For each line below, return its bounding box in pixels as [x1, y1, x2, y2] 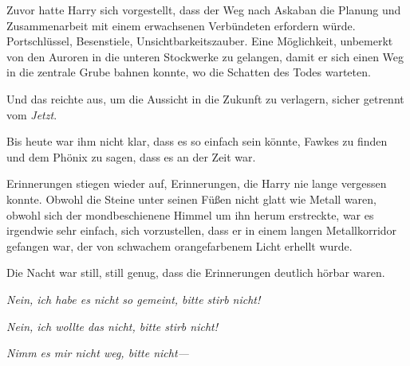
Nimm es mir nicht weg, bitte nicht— [6, 345, 189, 361]
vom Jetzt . [6, 106, 57, 123]
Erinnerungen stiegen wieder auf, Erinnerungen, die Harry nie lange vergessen [6, 175, 387, 192]
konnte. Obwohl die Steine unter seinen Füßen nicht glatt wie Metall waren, [6, 190, 377, 207]
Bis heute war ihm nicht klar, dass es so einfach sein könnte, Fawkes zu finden [6, 133, 388, 150]
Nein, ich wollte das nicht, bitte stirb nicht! [6, 317, 219, 334]
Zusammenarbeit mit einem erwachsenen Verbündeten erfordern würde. [6, 17, 356, 33]
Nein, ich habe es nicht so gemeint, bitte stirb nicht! [6, 290, 261, 307]
